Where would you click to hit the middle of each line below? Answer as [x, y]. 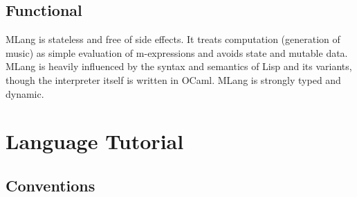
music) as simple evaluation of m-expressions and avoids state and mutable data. [177, 52]
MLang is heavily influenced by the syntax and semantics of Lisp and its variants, [179, 66]
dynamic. [25, 93]
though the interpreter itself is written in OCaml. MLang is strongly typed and [173, 79]
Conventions [51, 185]
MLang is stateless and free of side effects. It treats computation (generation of [173, 39]
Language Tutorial [95, 141]
